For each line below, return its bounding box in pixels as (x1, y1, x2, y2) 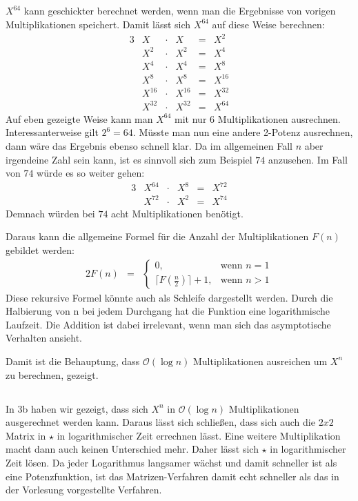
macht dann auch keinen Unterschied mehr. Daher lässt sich (6, 442, 259, 456)
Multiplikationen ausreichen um (192, 353, 328, 368)
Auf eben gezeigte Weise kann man (6, 111, 153, 126)
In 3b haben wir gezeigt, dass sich (6, 401, 148, 415)
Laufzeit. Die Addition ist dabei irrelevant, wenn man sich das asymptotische (6, 317, 331, 331)
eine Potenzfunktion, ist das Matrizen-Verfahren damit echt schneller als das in (6, 469, 339, 483)
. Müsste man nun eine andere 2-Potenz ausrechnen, (132, 125, 353, 139)
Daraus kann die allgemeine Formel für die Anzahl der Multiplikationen (6, 229, 309, 244)
